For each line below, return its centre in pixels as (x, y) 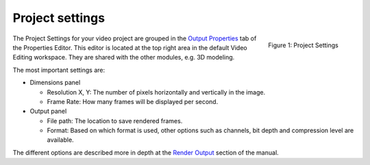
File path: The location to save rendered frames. (115, 120)
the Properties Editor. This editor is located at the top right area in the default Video (130, 47)
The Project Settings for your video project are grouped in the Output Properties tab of (135, 38)
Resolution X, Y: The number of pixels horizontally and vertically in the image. (156, 92)
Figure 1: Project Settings (303, 45)
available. (61, 140)
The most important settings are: (59, 70)
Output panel (48, 111)
